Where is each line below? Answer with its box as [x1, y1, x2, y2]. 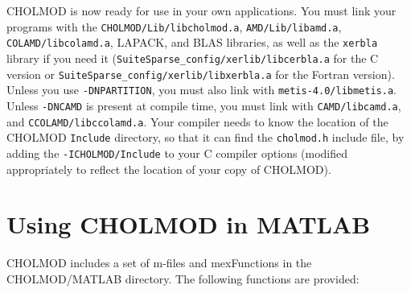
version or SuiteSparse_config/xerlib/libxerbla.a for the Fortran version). [6, 65, 395, 82]
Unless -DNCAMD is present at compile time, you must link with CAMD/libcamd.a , [6, 97, 401, 113]
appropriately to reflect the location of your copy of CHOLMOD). [6, 160, 331, 177]
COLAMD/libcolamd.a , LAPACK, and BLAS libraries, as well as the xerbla [6, 34, 378, 51]
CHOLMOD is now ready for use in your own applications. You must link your [6, 2, 397, 19]
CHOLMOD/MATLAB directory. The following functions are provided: [6, 270, 360, 287]
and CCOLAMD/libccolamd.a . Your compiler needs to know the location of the [6, 113, 388, 130]
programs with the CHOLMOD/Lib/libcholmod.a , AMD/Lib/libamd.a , [6, 18, 342, 35]
